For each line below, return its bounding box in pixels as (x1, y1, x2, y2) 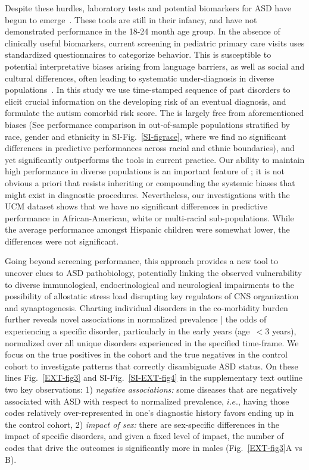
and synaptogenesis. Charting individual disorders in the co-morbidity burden (5, 301, 288, 314)
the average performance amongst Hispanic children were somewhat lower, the (5, 223, 290, 236)
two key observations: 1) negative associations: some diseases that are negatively (5, 383, 298, 395)
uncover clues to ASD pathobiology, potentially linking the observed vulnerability (5, 267, 302, 279)
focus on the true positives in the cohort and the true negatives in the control (5, 348, 288, 361)
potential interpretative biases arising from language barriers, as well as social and (5, 59, 305, 72)
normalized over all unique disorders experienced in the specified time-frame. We (5, 336, 299, 349)
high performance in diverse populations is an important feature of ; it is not (5, 165, 285, 177)
